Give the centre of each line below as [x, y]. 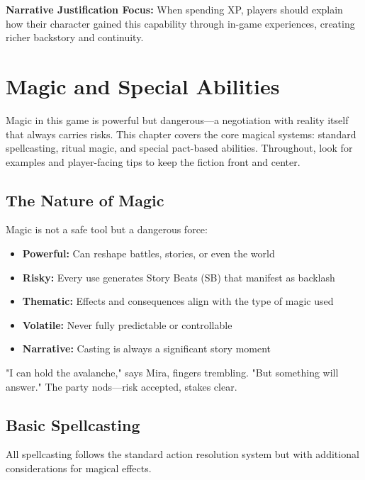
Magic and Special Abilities [143, 85]
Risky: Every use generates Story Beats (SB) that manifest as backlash [179, 277]
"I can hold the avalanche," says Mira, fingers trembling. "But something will [172, 373]
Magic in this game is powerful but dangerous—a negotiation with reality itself [177, 119]
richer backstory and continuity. [75, 37]
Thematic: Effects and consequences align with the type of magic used [178, 301]
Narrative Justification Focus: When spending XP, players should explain [174, 9]
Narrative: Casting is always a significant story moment [147, 348]
